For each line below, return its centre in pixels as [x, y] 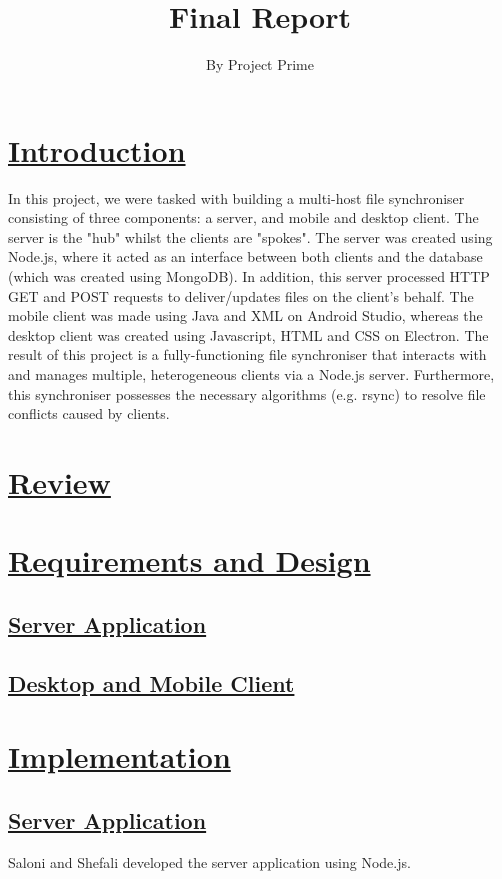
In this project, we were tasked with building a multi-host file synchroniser [236, 197]
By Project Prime [260, 64]
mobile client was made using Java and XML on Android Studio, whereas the [245, 315]
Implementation [119, 756]
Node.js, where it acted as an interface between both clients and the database [245, 256]
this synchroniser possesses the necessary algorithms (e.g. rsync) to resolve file [247, 393]
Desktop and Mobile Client [151, 682]
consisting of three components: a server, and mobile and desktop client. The [243, 217]
